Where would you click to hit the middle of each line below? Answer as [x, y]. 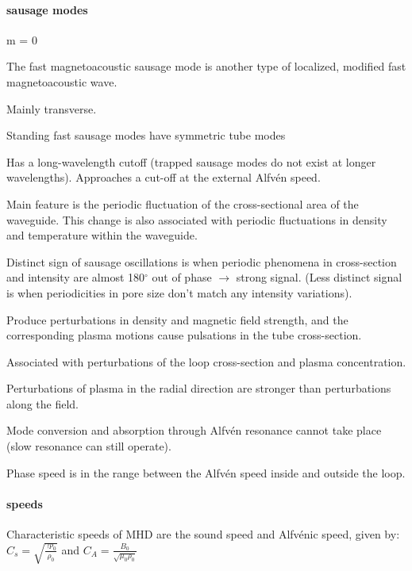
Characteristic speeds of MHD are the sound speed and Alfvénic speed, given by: [203, 534]
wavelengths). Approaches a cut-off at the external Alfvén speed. [164, 177]
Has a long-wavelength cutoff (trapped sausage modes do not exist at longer [191, 161]
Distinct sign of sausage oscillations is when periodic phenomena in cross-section [202, 261]
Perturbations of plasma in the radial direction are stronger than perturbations [199, 388]
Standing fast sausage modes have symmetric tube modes [146, 135]
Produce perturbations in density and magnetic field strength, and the [177, 319]
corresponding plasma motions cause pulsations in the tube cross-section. [184, 335]
